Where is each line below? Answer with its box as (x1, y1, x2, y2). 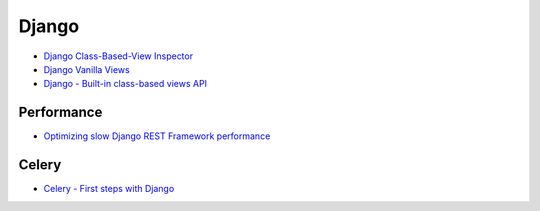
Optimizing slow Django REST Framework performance (43, 130, 271, 142)
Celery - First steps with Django (43, 183, 175, 195)
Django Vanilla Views (43, 63, 130, 75)
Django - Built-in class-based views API (43, 78, 208, 90)
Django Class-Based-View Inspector (43, 50, 194, 62)
